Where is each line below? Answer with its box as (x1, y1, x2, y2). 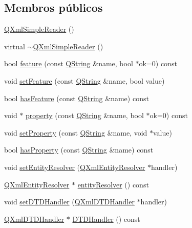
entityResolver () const (77, 179, 149, 189)
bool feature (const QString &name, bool (4, 58, 133, 69)
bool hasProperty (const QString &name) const (4, 144, 154, 155)
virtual (4, 41, 25, 51)
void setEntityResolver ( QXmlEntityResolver (4, 161, 145, 172)
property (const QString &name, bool (26, 110, 144, 121)
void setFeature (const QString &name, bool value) (4, 75, 165, 86)
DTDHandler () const (72, 213, 140, 224)
